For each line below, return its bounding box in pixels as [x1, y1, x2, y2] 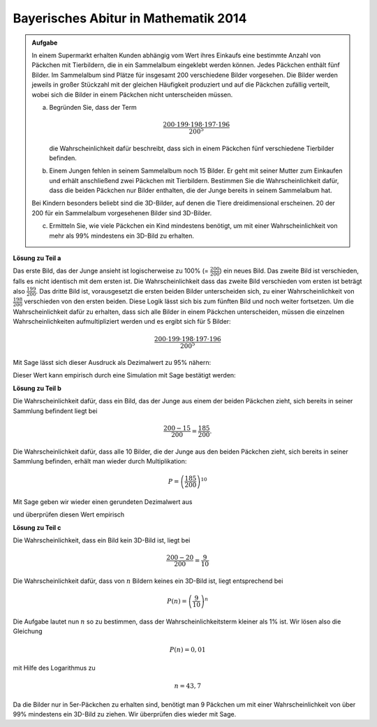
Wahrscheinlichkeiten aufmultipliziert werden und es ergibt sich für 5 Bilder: [13, 317, 231, 326]
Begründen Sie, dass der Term [49, 103, 138, 111]
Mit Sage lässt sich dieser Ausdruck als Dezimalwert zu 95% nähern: [13, 358, 212, 366]
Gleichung [13, 627, 43, 635]
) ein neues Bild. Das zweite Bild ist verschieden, [219, 266, 359, 275]
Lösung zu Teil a [13, 254, 61, 262]
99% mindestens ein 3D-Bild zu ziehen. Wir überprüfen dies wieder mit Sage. [13, 710, 237, 718]
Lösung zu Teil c [13, 523, 61, 531]
